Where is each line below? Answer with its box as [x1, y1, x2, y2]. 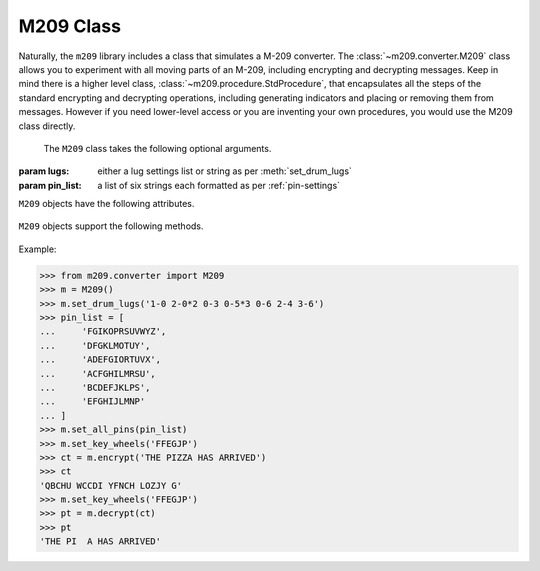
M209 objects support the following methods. [18, 220, 204, 232]
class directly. [18, 120, 76, 132]
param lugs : [18, 165, 70, 177]
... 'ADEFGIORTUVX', [39, 354, 162, 365]
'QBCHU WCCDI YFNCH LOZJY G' [39, 480, 183, 491]
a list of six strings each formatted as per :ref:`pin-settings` [97, 179, 340, 191]
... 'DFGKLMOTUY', [39, 340, 151, 351]
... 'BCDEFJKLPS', [39, 381, 151, 393]
